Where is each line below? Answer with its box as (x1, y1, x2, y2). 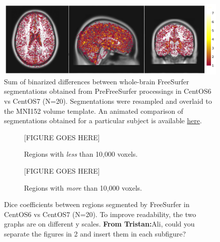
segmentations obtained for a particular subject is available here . (4, 115, 202, 126)
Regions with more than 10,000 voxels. (24, 182, 142, 193)
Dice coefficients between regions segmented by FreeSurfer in (4, 199, 189, 210)
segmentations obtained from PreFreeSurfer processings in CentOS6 (4, 86, 211, 96)
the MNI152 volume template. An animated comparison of (4, 105, 183, 116)
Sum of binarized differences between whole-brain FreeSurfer (4, 76, 189, 86)
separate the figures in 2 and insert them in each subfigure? (4, 228, 186, 239)
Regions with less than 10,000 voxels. (24, 149, 138, 159)
